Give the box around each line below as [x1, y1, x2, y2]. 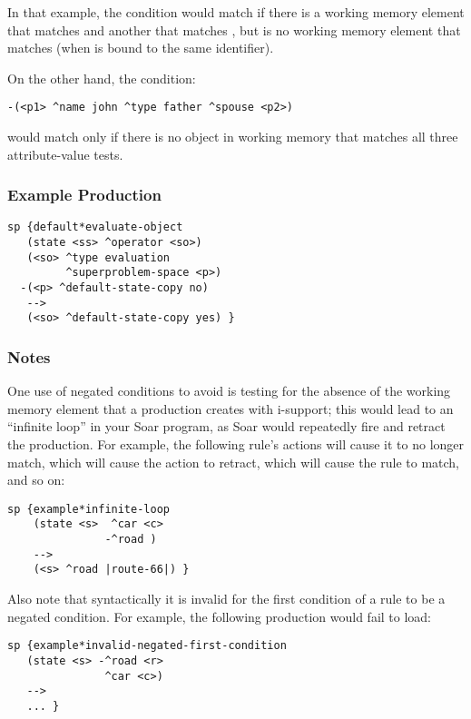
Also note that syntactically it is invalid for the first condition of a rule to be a [7, 589, 446, 608]
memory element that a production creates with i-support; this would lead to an [7, 399, 454, 418]
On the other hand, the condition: [7, 68, 196, 87]
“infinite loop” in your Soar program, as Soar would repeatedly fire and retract [7, 417, 446, 436]
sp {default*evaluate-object [7, 221, 183, 234]
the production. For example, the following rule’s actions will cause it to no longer [7, 435, 465, 454]
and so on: [7, 470, 65, 489]
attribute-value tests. [7, 144, 123, 163]
